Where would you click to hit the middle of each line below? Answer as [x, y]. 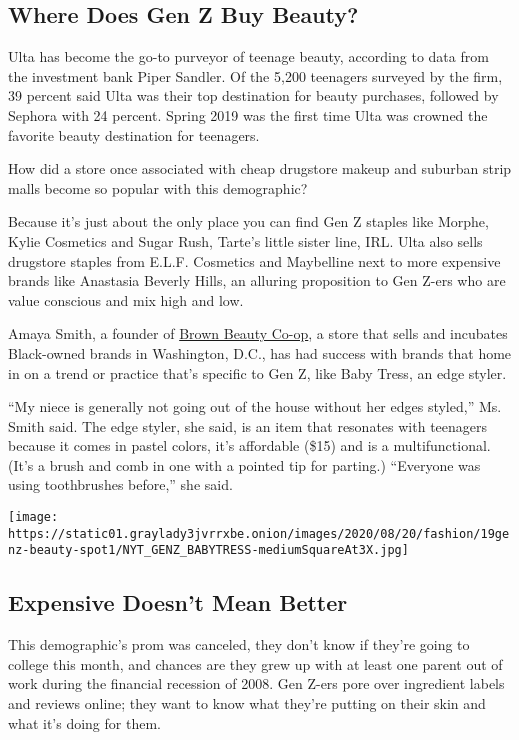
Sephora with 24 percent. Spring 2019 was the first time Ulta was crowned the [248, 114]
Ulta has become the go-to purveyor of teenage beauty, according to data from [248, 56]
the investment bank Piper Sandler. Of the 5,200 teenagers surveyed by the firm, [255, 75]
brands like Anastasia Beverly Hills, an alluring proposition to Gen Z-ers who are [257, 280]
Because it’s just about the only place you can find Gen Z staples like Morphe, [248, 221]
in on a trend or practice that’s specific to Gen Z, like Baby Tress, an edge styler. [257, 372]
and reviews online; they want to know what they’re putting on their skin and [247, 703]
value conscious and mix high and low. [126, 299]
